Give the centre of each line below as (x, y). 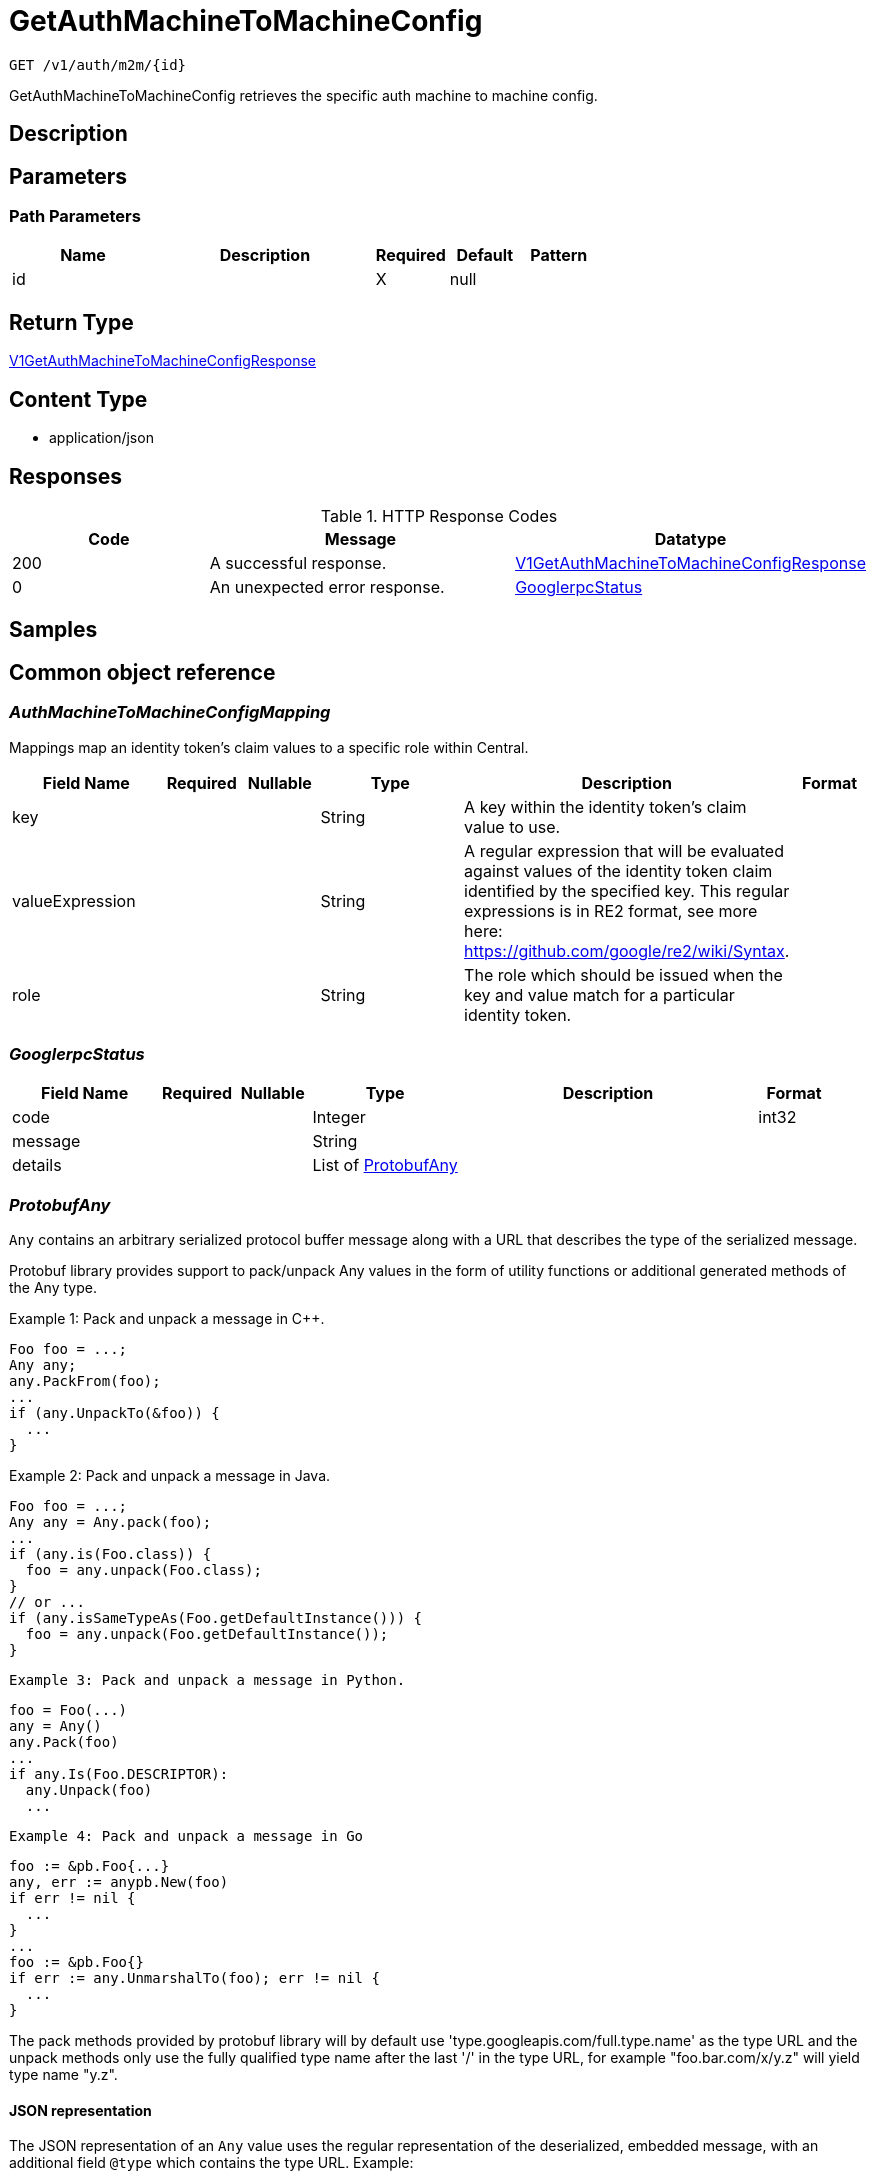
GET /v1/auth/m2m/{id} (98, 64)
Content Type (78, 399)
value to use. (512, 826)
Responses (66, 476)
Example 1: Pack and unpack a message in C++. (167, 1319)
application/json (101, 438)
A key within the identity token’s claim (605, 806)
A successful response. (298, 562)
